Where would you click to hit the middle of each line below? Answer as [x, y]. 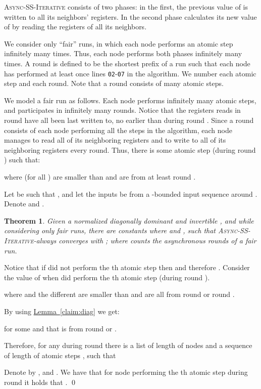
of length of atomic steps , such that [60, 355]
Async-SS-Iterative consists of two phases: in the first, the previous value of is [126, 7]
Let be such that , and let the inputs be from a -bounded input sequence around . [131, 193]
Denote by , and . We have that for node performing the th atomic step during [126, 372]
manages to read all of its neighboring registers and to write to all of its [115, 140]
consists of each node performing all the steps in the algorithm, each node [118, 130]
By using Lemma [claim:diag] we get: [62, 311]
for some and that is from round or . [60, 328]
